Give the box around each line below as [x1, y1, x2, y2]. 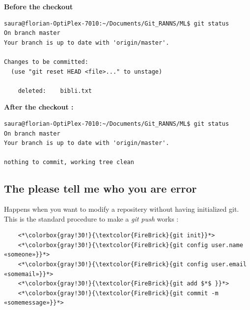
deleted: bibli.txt [18, 87, 92, 94]
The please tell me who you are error [4, 181, 197, 196]
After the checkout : [4, 102, 74, 112]
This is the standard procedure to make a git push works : [4, 213, 179, 224]
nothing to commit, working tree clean [4, 159, 134, 166]
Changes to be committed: [4, 58, 88, 65]
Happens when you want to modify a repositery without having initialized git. [4, 204, 239, 214]
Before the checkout [4, 1, 73, 11]
